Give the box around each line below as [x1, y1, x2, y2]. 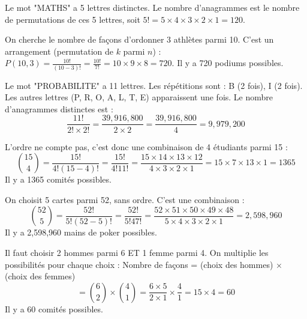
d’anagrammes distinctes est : [5, 102, 113, 115]
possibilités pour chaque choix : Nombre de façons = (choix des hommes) [5, 258, 273, 270]
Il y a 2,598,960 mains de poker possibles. [5, 226, 157, 238]
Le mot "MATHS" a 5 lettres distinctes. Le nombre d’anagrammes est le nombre [5, 1, 300, 13]
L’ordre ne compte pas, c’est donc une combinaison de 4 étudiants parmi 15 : [5, 140, 288, 153]
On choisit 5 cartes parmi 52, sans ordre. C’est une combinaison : [5, 193, 245, 205]
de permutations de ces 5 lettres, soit [5, 13, 140, 25]
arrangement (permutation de [5, 44, 113, 57]
